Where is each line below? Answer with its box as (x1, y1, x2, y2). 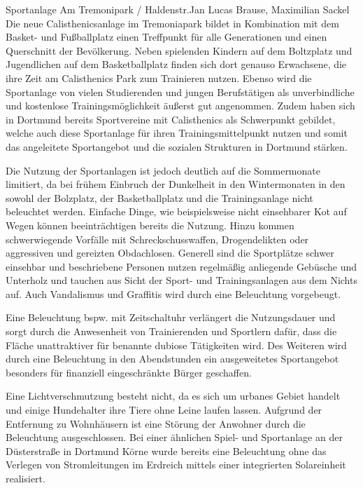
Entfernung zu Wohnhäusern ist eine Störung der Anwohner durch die (6, 416, 306, 431)
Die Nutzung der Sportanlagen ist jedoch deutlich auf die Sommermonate (6, 163, 320, 177)
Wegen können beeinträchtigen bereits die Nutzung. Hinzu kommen (6, 217, 294, 232)
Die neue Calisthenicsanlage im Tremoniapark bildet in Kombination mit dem (6, 15, 339, 30)
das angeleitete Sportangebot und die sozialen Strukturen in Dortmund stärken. (6, 139, 348, 154)
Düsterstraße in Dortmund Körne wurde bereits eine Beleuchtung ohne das (6, 443, 327, 458)
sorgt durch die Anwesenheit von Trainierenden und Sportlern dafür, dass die (6, 324, 337, 339)
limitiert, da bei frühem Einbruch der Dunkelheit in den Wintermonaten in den (6, 177, 346, 191)
